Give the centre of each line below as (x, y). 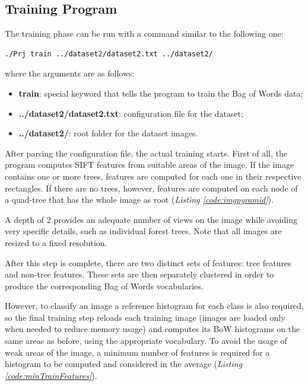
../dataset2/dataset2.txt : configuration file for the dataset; (131, 113)
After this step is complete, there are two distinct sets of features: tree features (148, 262)
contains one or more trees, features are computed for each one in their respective (153, 176)
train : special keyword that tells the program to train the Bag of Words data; (161, 93)
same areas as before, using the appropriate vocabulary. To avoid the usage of (146, 341)
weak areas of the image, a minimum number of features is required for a (137, 352)
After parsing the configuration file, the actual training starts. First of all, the (146, 153)
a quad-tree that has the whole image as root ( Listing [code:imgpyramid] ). (139, 200)
